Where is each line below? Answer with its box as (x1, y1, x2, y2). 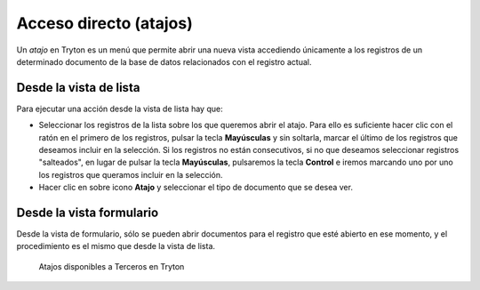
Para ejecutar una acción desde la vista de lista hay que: (16, 103, 223, 114)
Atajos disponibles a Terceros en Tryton (38, 261, 185, 271)
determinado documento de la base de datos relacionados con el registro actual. (16, 56, 312, 67)
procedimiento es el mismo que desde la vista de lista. (16, 241, 216, 252)
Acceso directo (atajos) (16, 13, 193, 33)
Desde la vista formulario (16, 205, 159, 220)
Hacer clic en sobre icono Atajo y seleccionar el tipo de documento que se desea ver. (38, 182, 353, 193)
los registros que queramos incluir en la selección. (38, 169, 223, 180)
